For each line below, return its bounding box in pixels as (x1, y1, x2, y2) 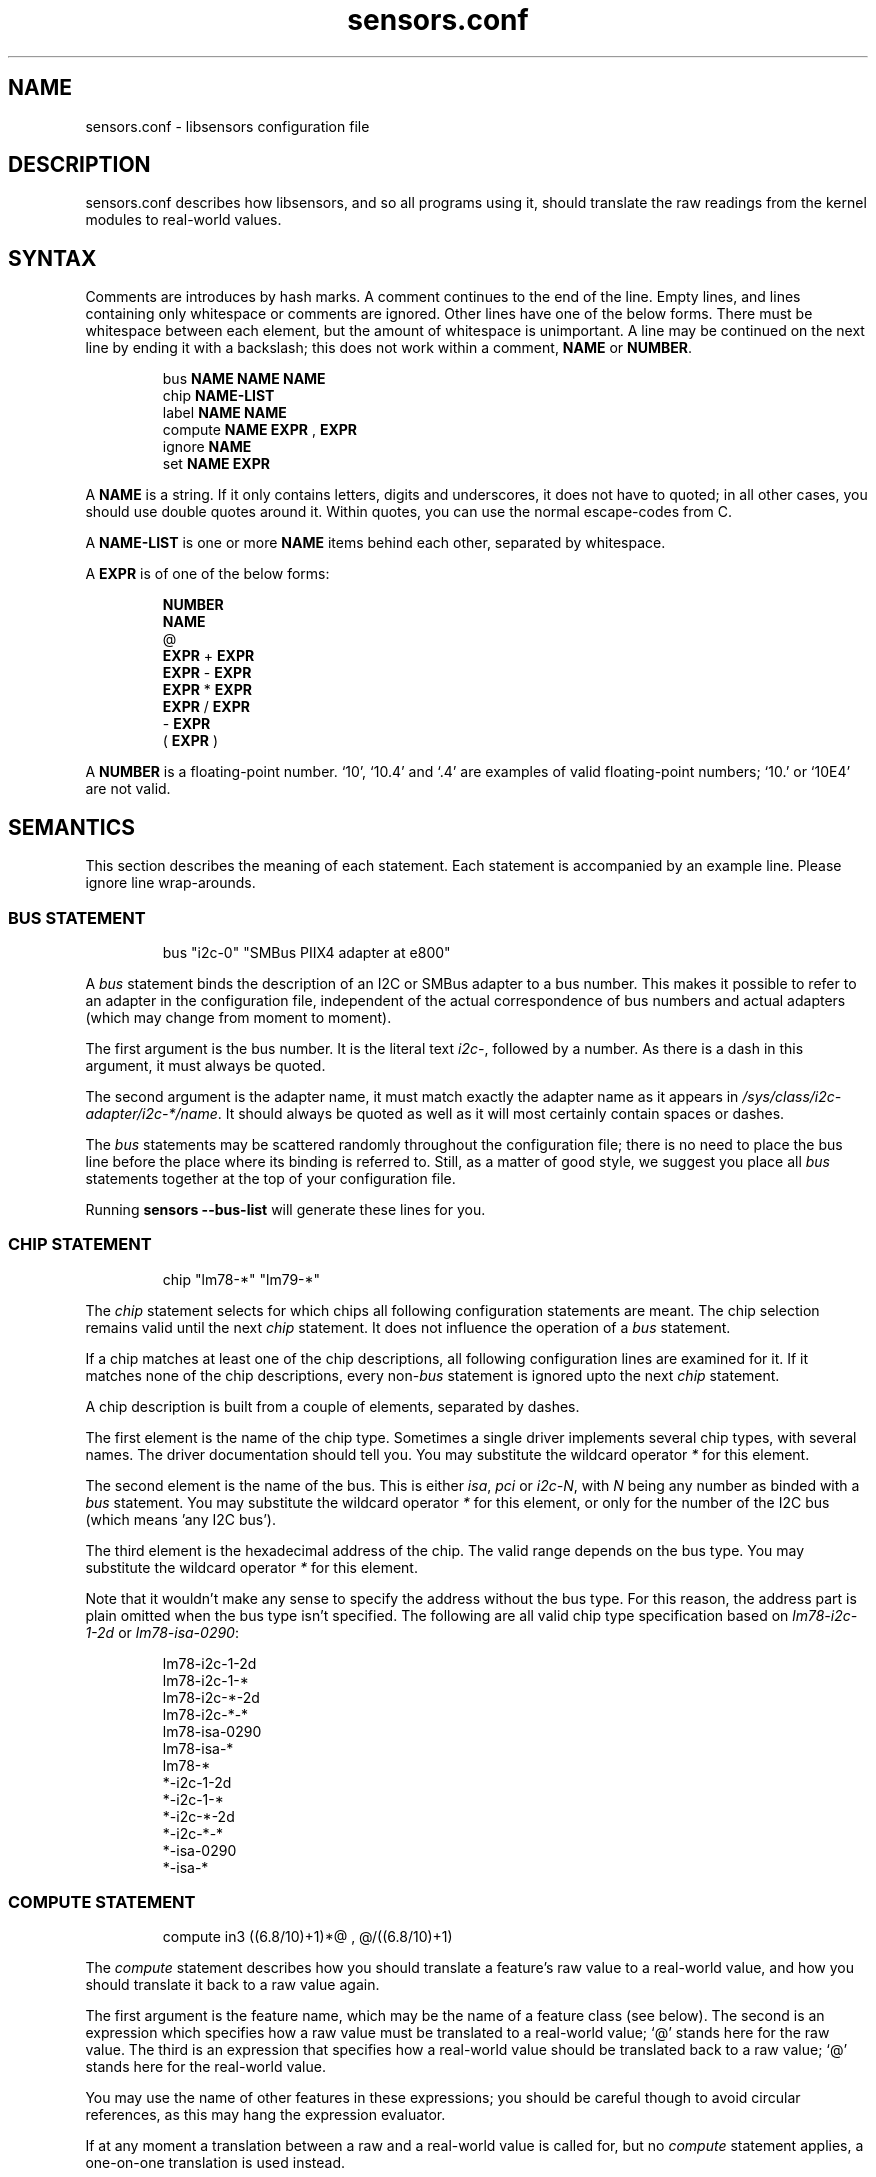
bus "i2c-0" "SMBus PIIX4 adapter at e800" (162, 943, 451, 961)
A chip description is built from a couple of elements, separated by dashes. (85, 1397, 580, 1415)
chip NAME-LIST (162, 387, 275, 405)
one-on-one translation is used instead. (85, 2154, 346, 2172)
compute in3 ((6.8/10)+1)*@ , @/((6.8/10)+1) (162, 1928, 453, 1946)
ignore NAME (162, 438, 252, 456)
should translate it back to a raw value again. (85, 1976, 380, 1994)
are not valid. (85, 780, 171, 798)
